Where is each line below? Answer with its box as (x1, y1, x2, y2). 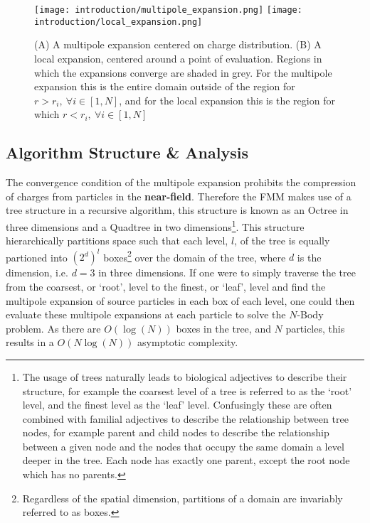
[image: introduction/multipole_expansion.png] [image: (34, 5, 302, 15)
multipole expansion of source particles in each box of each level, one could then (6, 293, 355, 308)
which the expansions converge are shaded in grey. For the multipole (34, 65, 332, 80)
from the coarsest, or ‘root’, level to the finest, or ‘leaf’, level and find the (6, 279, 326, 293)
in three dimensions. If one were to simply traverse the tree (98, 265, 356, 280)
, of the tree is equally (234, 233, 330, 248)
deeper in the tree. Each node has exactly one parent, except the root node (22, 453, 350, 468)
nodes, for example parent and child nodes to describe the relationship (22, 425, 329, 440)
